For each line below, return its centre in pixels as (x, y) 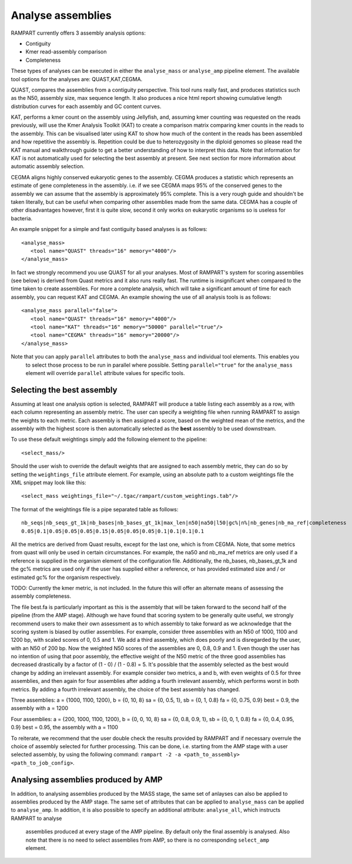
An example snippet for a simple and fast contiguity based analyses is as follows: (109, 229)
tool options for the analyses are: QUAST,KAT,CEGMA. (77, 79)
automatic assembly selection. (48, 166)
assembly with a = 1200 (40, 708)
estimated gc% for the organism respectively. (66, 577)
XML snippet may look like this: (48, 483)
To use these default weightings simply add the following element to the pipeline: (109, 439)
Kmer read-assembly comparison (66, 52)
